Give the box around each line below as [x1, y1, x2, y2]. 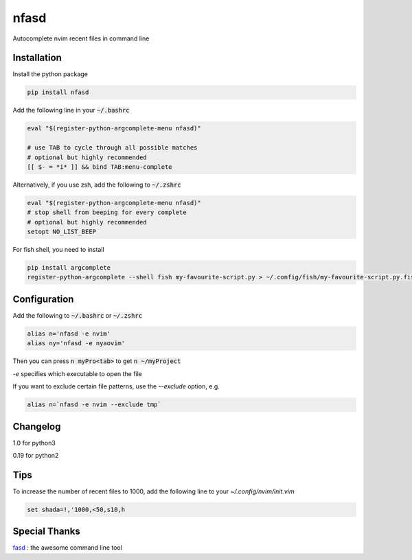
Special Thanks [12, 526, 80, 537]
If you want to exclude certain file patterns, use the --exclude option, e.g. [12, 382, 220, 390]
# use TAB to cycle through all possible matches [27, 144, 198, 152]
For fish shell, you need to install [12, 246, 104, 254]
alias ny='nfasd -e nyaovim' [27, 340, 126, 347]
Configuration [12, 293, 74, 305]
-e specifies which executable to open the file [12, 369, 142, 377]
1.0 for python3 [12, 439, 56, 447]
